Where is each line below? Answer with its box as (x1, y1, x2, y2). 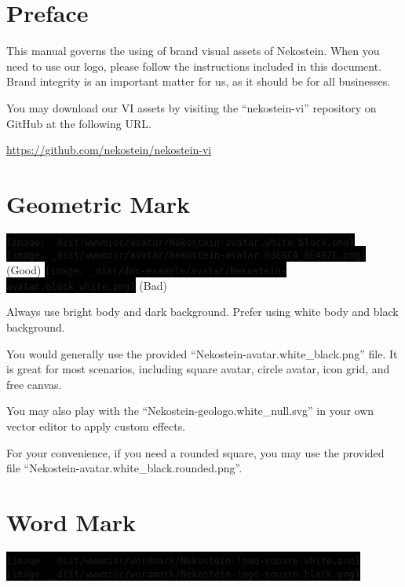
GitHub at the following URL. (6, 115, 151, 131)
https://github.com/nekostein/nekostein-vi (6, 141, 212, 158)
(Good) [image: (6, 262, 85, 278)
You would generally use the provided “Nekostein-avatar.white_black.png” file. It (6, 345, 398, 361)
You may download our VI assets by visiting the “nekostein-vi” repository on (6, 99, 377, 116)
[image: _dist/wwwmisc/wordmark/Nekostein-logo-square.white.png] (6, 555, 361, 567)
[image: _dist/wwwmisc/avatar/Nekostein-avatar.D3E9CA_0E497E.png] (6, 250, 367, 262)
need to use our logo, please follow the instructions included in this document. (6, 57, 382, 74)
